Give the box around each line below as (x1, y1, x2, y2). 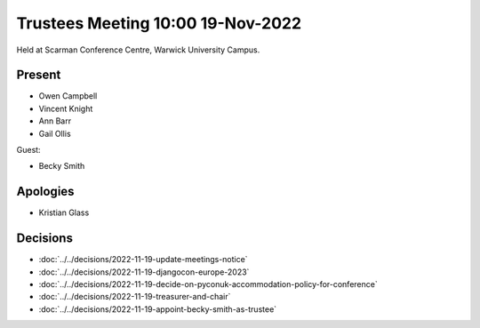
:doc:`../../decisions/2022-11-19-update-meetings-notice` (38, 254, 248, 265)
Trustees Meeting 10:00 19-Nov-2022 (16, 13, 302, 33)
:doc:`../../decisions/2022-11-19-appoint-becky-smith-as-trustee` (38, 303, 277, 315)
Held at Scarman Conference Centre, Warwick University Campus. (16, 44, 260, 55)
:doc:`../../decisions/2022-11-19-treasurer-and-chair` (38, 292, 231, 302)
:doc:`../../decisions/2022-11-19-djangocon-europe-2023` (38, 267, 250, 277)
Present (16, 68, 61, 83)
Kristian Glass (38, 207, 90, 218)
